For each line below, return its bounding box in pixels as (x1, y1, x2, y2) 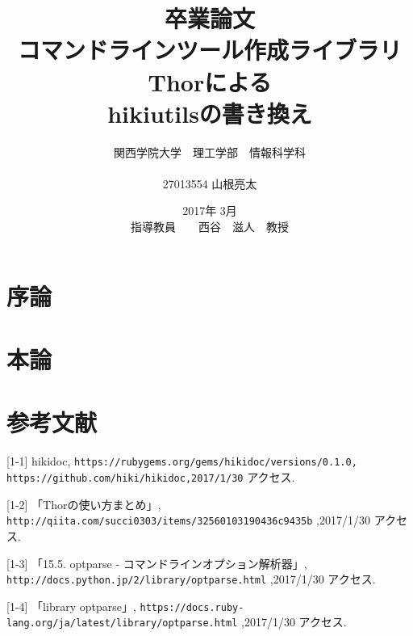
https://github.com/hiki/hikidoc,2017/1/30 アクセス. (6, 469, 295, 485)
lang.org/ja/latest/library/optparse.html (6, 617, 238, 630)
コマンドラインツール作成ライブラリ (17, 33, 402, 66)
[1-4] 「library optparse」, (6, 597, 136, 614)
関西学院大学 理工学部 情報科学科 (114, 143, 306, 160)
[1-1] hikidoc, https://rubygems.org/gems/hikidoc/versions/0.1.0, (6, 453, 357, 470)
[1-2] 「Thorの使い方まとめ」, (6, 495, 161, 512)
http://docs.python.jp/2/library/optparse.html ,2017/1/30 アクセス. (6, 571, 376, 588)
